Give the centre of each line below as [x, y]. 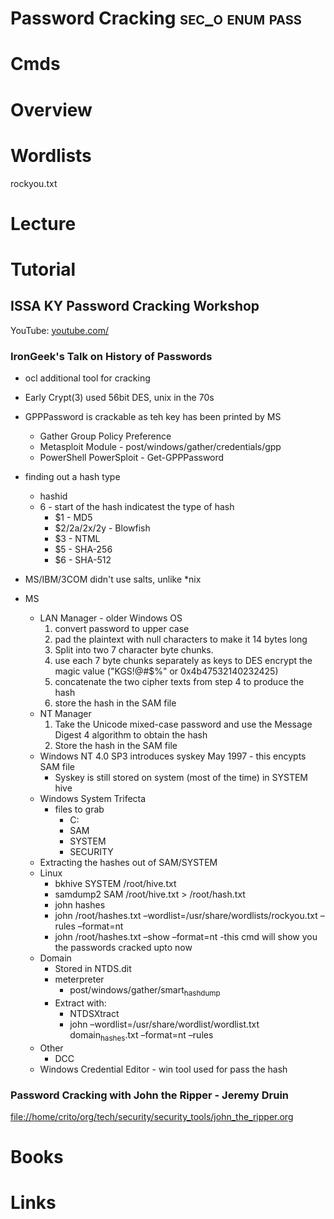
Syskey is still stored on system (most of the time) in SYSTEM [181, 777]
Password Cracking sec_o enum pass [156, 18]
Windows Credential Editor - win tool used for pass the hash [163, 1069]
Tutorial [43, 269]
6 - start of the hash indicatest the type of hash [137, 506]
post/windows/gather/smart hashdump [145, 990]
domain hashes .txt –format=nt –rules [141, 1035]
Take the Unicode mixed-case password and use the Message [183, 724]
